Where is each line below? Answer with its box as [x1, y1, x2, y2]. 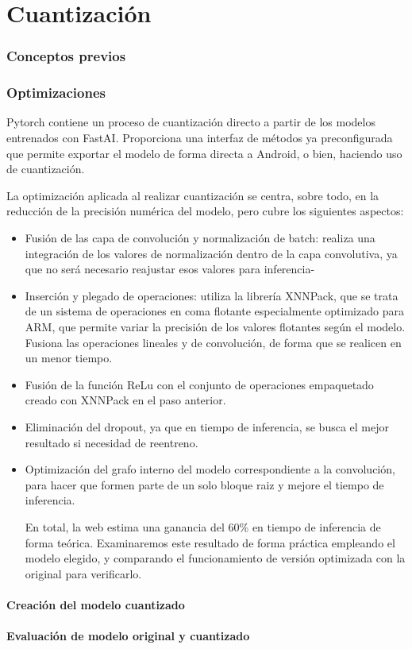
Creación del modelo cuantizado [6, 596, 185, 612]
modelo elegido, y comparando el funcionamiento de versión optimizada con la [25, 550, 406, 566]
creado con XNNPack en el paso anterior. [25, 392, 226, 408]
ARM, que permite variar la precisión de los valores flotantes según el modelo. [25, 318, 406, 334]
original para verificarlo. [25, 565, 142, 581]
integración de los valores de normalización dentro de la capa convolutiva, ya [25, 245, 398, 261]
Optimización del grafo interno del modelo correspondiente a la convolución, [25, 461, 395, 477]
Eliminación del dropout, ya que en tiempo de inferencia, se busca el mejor [25, 418, 389, 435]
